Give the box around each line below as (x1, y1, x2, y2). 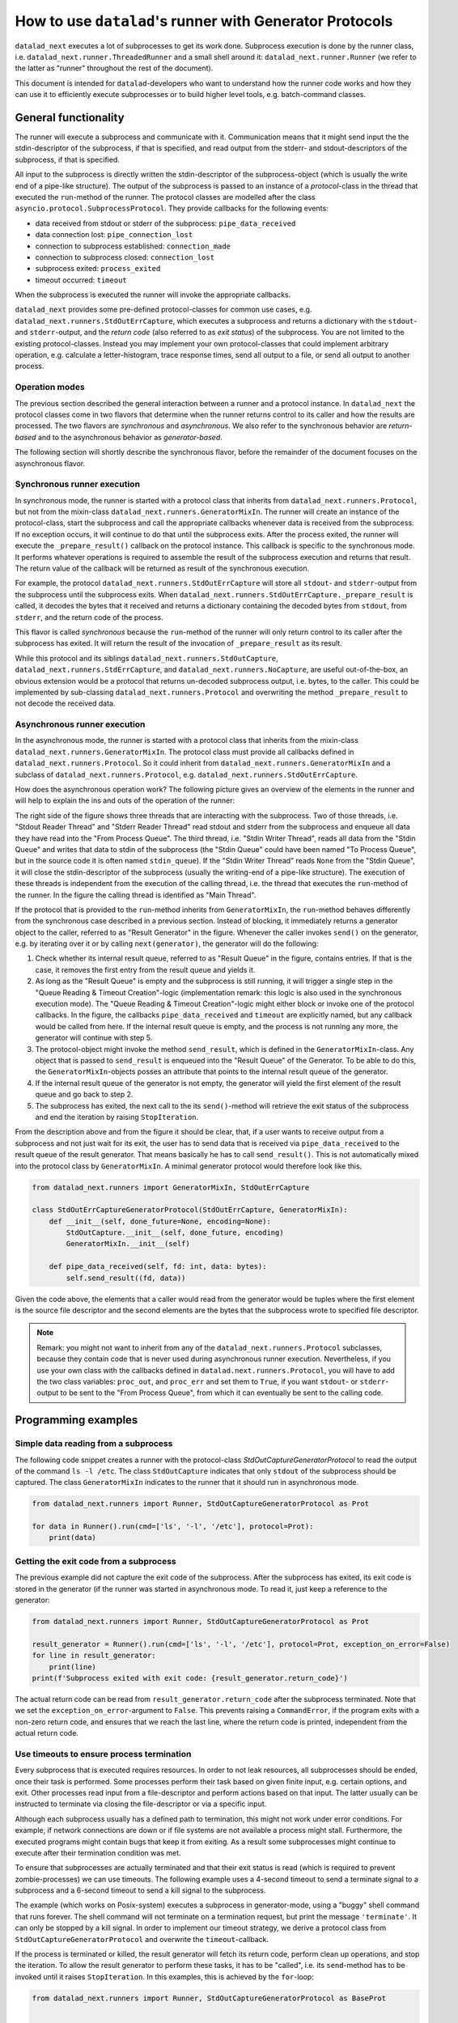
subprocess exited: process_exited (35, 264, 161, 274)
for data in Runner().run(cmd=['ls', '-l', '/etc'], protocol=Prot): (32, 1522, 314, 1531)
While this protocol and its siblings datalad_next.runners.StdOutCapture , (15, 653, 278, 663)
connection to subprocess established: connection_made (35, 241, 231, 251)
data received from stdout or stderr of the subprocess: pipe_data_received (35, 218, 296, 228)
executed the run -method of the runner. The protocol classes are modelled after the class (15, 192, 316, 201)
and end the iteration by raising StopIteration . (35, 1112, 199, 1122)
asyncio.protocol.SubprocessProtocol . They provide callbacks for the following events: (15, 203, 329, 214)
